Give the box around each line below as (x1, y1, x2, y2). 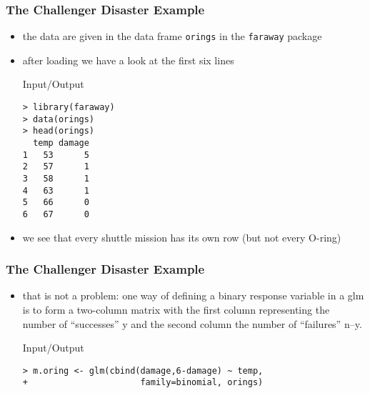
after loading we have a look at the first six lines (22, 52, 234, 67)
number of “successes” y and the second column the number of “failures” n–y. (22, 316, 362, 331)
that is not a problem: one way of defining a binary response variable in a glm (22, 288, 364, 303)
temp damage (33, 138, 89, 149)
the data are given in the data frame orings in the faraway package (22, 29, 322, 44)
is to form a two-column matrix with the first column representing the (22, 302, 330, 317)
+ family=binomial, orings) (22, 377, 264, 388)
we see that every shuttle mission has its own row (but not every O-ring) (22, 229, 341, 244)
